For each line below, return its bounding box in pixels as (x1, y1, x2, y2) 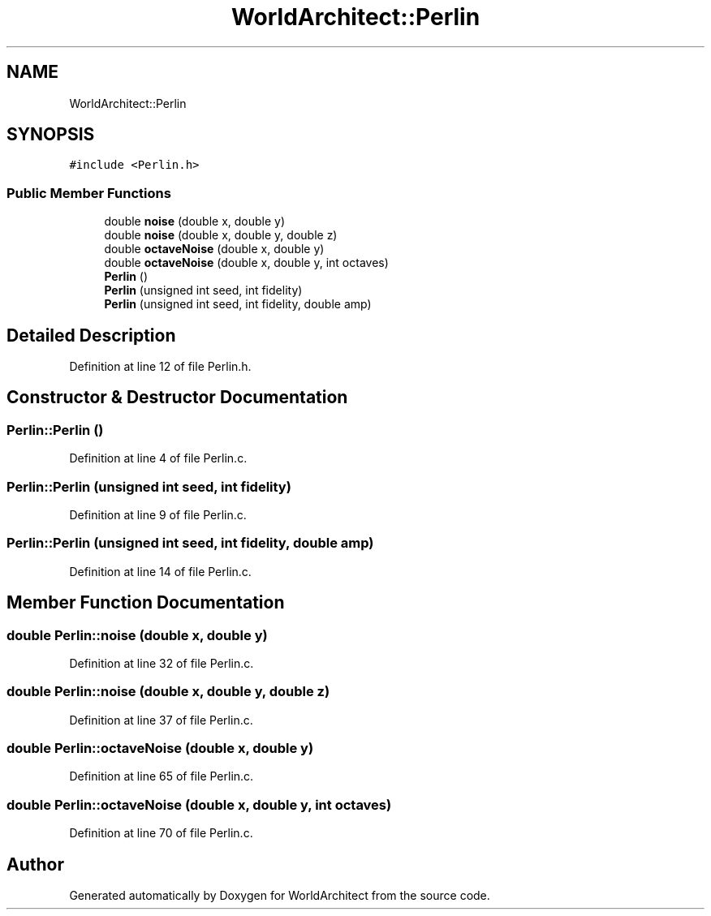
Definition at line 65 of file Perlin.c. (69, 769, 254, 784)
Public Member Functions (6, 184, 171, 201)
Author (6, 854, 64, 875)
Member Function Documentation (6, 592, 285, 613)
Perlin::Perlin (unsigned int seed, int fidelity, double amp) (6, 535, 374, 552)
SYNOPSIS (6, 124, 95, 145)
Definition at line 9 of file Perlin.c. (69, 508, 247, 522)
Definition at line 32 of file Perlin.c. (69, 656, 254, 670)
